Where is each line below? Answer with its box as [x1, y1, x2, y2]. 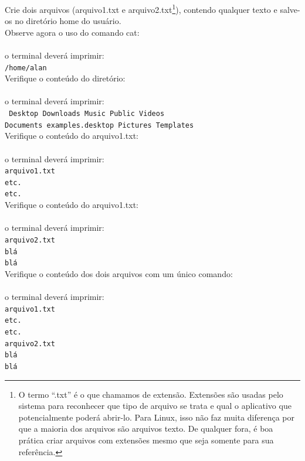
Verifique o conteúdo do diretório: [5, 72, 126, 84]
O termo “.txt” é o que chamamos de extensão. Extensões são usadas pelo [18, 388, 283, 400]
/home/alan [5, 63, 47, 72]
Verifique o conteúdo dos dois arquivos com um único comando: [5, 267, 233, 279]
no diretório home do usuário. [15, 15, 121, 27]
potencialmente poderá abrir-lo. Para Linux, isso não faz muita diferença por [18, 411, 294, 423]
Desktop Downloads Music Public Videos [9, 110, 165, 118]
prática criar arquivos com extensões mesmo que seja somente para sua [18, 433, 274, 446]
